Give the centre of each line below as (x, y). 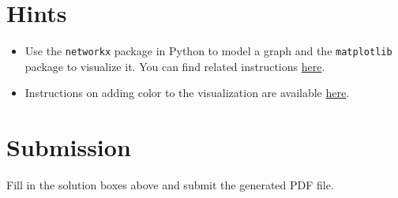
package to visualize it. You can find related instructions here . (175, 66)
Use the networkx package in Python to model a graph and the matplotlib (208, 51)
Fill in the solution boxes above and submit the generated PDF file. (170, 185)
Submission (69, 147)
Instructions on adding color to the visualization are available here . (187, 93)
